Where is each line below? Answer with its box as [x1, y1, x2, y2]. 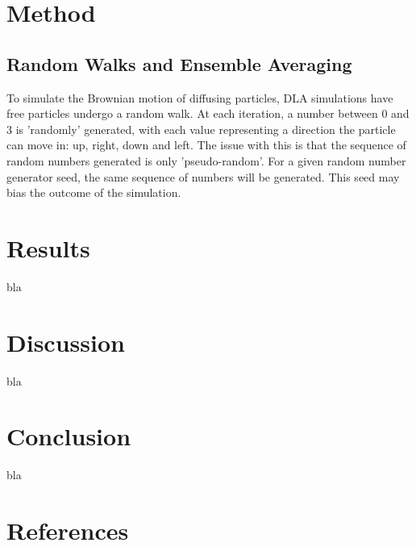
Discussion [6, 325, 125, 358]
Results [6, 231, 90, 264]
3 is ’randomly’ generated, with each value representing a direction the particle [6, 120, 396, 137]
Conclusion [6, 420, 131, 453]
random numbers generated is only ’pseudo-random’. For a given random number [6, 152, 406, 169]
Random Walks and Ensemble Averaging [6, 51, 352, 76]
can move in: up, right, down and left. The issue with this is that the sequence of [6, 136, 406, 153]
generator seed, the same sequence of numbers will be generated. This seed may [6, 168, 400, 185]
